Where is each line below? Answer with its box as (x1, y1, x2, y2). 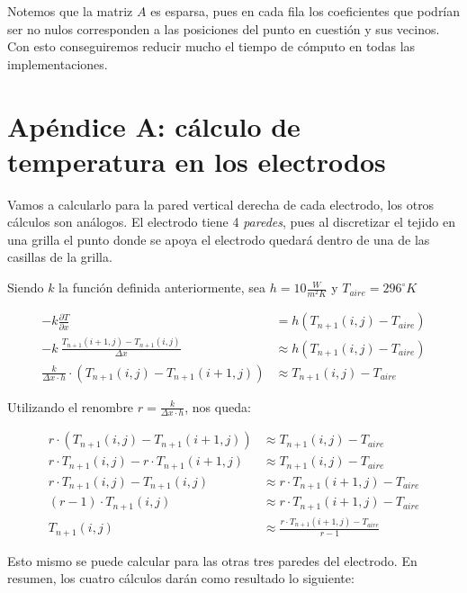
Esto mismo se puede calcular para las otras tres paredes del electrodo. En (7, 551, 418, 570)
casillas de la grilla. (7, 247, 112, 266)
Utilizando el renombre (7, 397, 134, 416)
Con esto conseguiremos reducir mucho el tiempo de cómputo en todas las (7, 37, 416, 56)
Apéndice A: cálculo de (7, 107, 301, 144)
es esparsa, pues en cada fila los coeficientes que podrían (150, 2, 461, 20)
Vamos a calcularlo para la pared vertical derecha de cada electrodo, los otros (7, 194, 435, 213)
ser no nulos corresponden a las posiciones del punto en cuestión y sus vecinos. (7, 19, 440, 38)
